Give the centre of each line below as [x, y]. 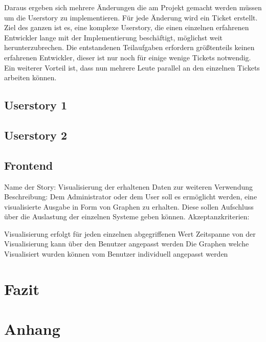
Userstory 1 [36, 105]
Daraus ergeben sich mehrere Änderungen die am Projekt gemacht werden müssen [133, 7]
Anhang [32, 329]
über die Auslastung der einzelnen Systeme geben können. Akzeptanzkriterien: [127, 216]
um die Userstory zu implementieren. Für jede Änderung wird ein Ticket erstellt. [131, 17]
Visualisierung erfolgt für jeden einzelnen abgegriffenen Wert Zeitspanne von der [130, 233]
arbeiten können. [30, 77]
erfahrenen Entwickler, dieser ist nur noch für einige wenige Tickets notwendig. [128, 57]
